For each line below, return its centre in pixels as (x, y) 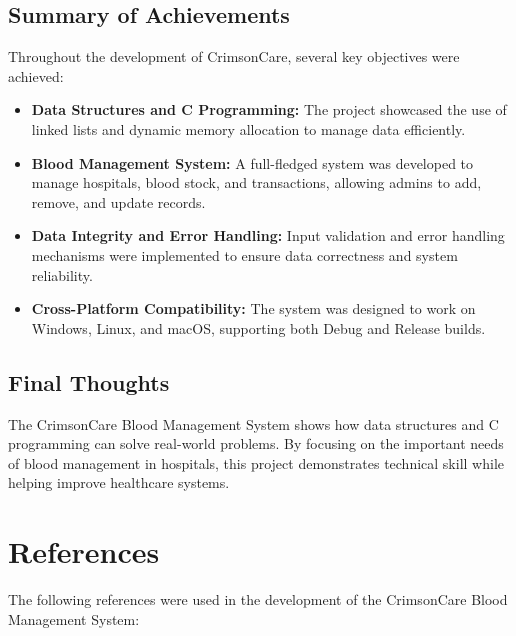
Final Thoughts (89, 381)
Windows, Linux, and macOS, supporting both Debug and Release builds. (258, 327)
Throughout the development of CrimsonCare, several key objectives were (234, 56)
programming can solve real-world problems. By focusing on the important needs (256, 443)
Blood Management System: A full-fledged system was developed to (252, 162)
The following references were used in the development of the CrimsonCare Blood (258, 599)
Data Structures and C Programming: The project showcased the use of (269, 109)
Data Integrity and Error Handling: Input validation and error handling (268, 235)
